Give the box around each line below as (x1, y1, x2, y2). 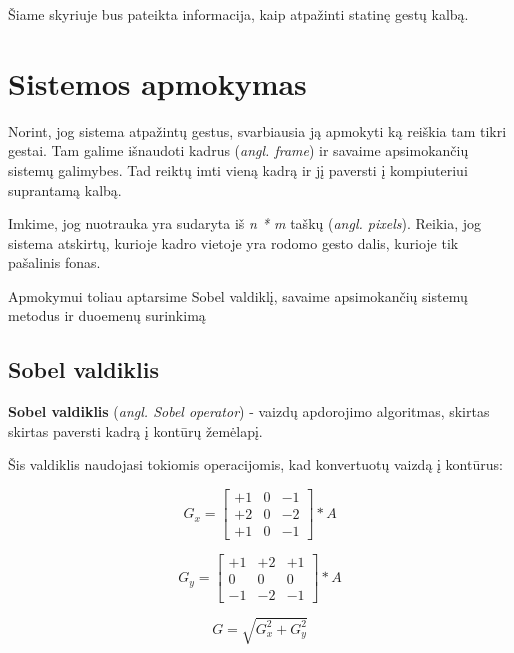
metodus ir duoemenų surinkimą (8, 305, 206, 326)
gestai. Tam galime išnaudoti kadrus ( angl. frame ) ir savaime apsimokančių (8, 140, 469, 161)
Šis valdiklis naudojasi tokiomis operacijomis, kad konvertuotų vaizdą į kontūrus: (8, 454, 503, 475)
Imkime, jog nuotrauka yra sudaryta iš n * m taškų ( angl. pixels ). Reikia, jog (8, 213, 482, 234)
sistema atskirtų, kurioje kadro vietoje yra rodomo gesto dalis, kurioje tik (8, 232, 459, 253)
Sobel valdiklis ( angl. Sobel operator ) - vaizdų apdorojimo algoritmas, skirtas (8, 401, 490, 422)
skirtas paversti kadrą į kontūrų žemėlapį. (8, 420, 263, 441)
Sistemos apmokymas (8, 62, 307, 103)
